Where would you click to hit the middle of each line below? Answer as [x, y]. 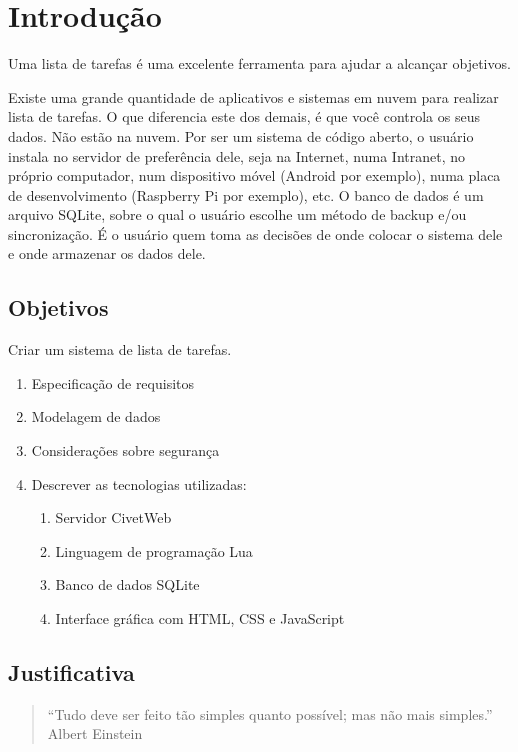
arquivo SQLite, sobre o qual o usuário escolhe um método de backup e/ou [237, 214]
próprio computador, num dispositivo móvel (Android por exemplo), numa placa [254, 175]
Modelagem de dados [96, 416]
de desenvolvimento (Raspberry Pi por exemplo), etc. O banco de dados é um [246, 194]
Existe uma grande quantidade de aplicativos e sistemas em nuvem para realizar [253, 96]
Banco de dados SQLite [127, 584]
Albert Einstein [95, 733]
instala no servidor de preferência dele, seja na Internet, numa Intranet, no [237, 155]
